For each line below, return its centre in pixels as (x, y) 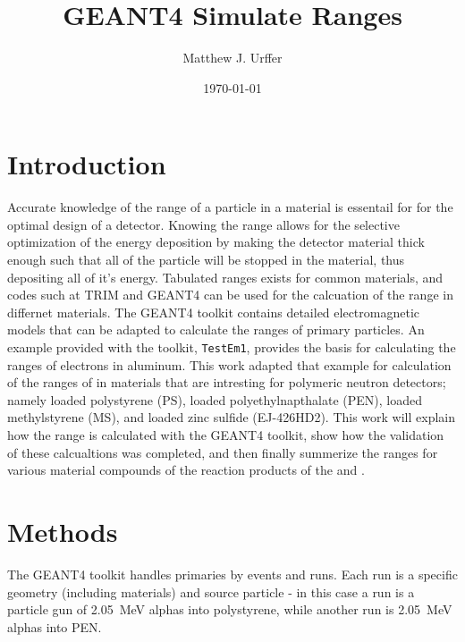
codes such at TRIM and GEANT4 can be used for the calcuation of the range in (230, 295)
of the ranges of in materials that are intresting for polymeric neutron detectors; (227, 382)
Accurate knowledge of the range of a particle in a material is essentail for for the (230, 207)
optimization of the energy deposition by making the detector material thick (216, 242)
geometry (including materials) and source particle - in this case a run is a (211, 591)
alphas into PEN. (55, 626)
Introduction (87, 164)
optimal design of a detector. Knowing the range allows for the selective (203, 224)
